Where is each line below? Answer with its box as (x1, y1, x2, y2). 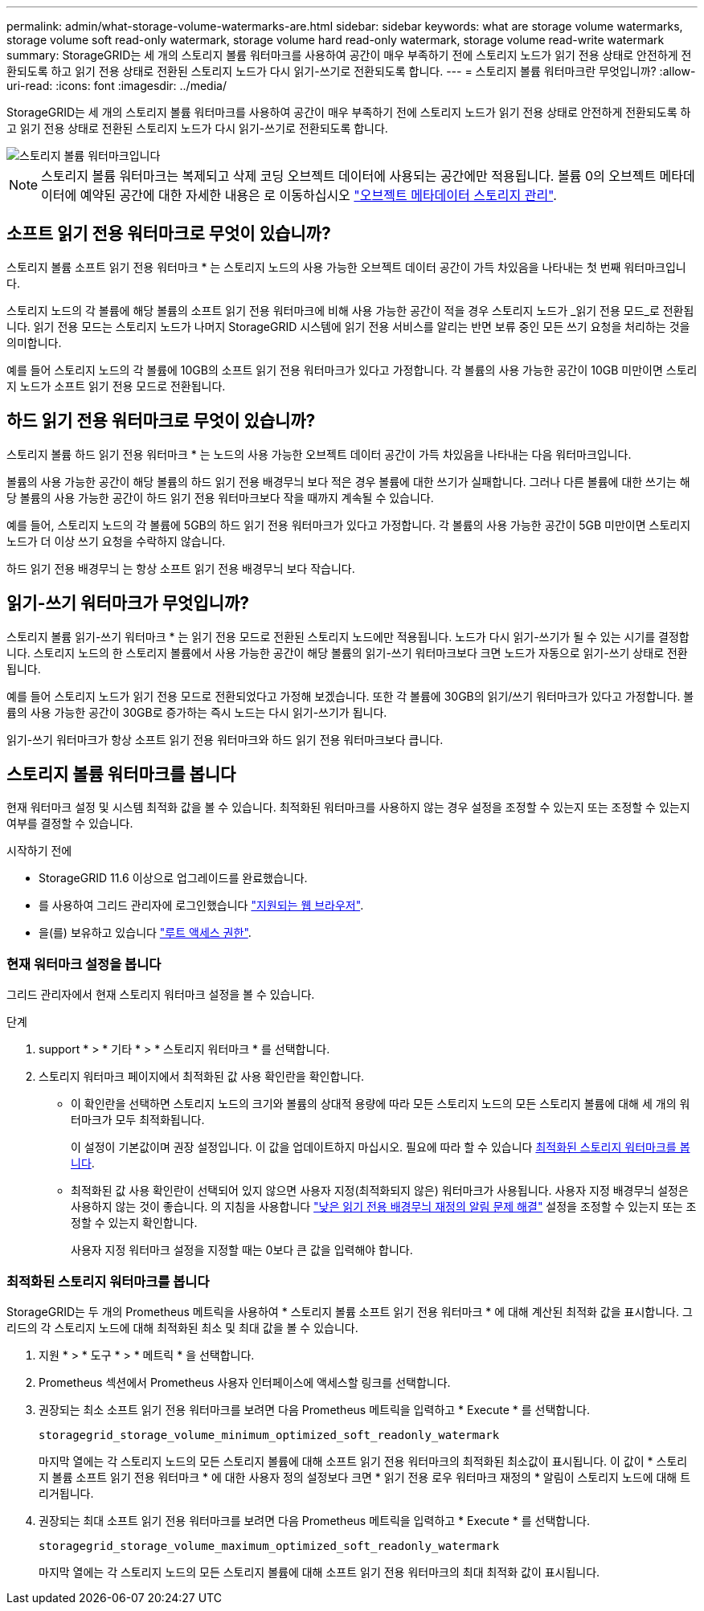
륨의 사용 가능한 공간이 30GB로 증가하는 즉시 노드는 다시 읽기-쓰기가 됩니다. (6, 705, 387, 719)
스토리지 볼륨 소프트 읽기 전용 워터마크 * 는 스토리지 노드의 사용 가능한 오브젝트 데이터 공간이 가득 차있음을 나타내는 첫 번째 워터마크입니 (6, 260, 686, 274)
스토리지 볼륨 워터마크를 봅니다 (6, 763, 236, 784)
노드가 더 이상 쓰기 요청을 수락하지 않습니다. (6, 534, 226, 548)
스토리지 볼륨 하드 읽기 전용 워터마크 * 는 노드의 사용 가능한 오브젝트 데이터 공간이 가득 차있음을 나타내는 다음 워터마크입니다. (6, 447, 632, 461)
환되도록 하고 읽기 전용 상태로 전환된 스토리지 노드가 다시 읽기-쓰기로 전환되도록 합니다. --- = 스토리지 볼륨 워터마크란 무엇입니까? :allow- (6, 64, 696, 78)
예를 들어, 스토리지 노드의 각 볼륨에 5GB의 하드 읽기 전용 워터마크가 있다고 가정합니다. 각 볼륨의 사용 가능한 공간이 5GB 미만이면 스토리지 (6, 517, 691, 532)
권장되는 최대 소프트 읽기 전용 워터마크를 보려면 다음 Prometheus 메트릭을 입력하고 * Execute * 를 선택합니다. (39, 1513, 590, 1527)
